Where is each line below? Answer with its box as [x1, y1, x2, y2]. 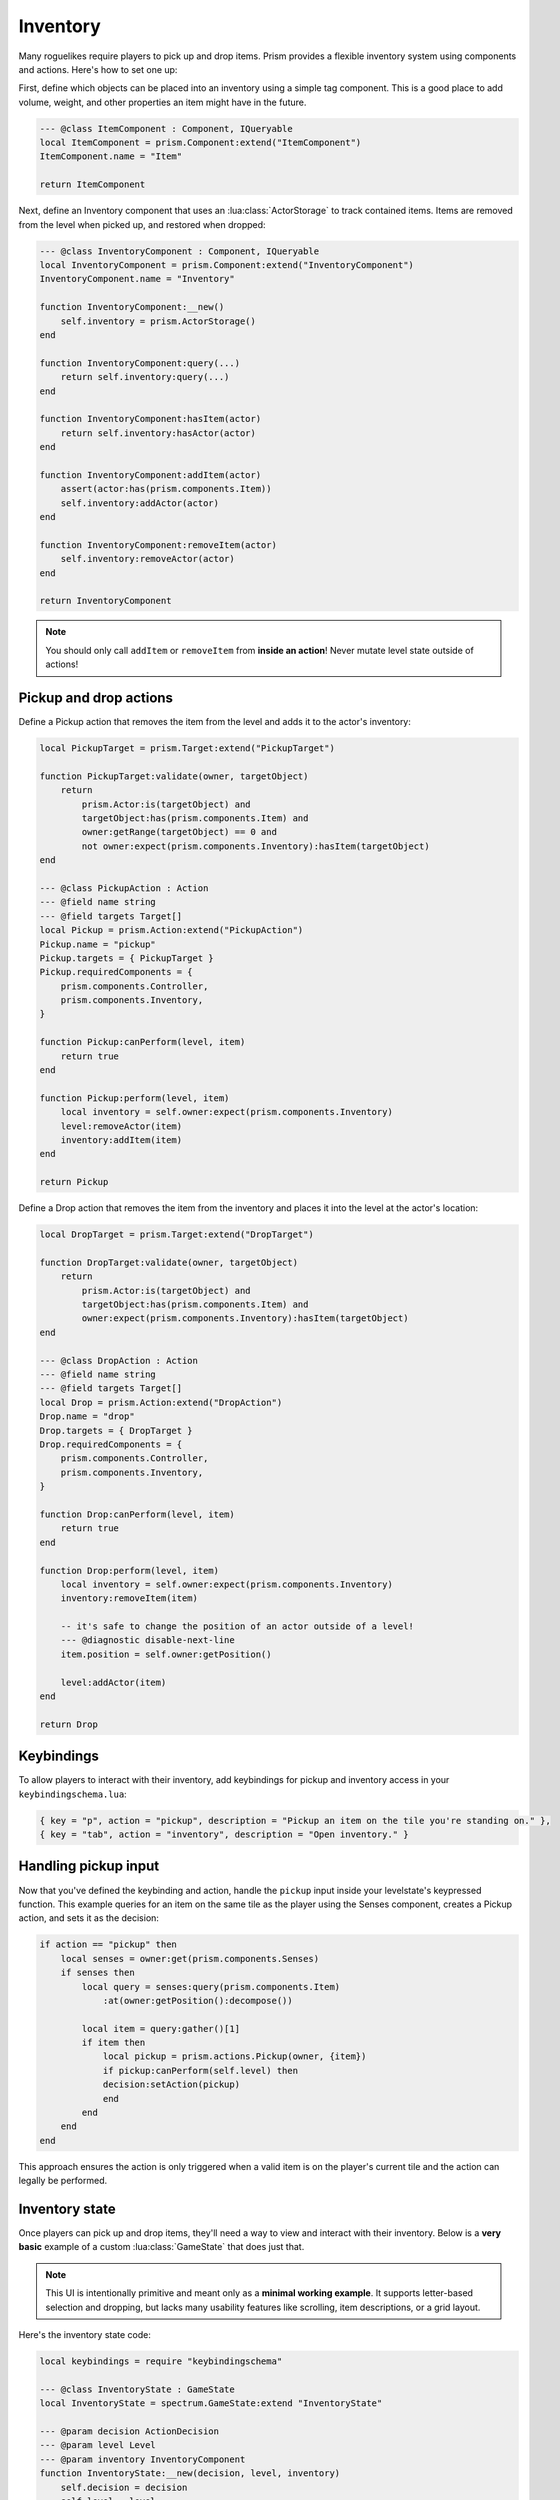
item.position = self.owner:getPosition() [60, 1648, 272, 1660]
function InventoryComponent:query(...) [39, 357, 240, 369]
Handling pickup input [18, 1858, 160, 1875]
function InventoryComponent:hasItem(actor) [39, 413, 262, 425]
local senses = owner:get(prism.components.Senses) [60, 1953, 320, 1964]
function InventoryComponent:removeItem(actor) [39, 539, 277, 550]
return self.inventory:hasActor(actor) [60, 427, 257, 439]
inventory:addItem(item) [60, 1134, 183, 1145]
